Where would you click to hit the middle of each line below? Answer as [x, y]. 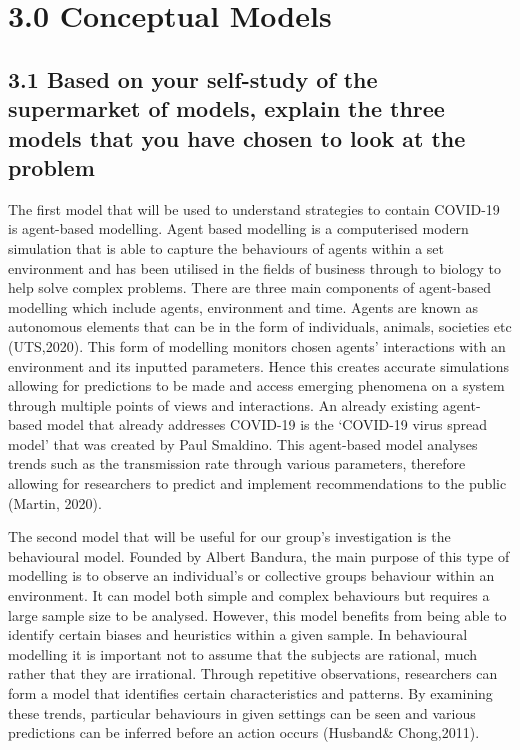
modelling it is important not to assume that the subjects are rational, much [243, 653]
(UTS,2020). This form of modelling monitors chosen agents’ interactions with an [257, 345]
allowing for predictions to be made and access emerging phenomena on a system [256, 385]
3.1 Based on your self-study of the [193, 78]
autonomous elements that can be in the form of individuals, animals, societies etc [260, 326]
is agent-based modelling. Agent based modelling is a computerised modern [238, 228]
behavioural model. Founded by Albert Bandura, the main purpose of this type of [259, 555]
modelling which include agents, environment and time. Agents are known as [243, 306]
